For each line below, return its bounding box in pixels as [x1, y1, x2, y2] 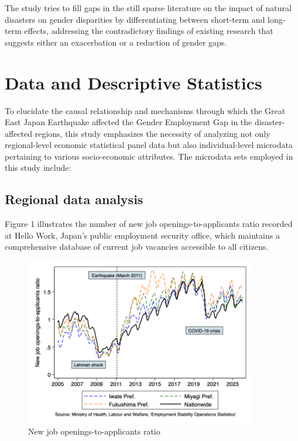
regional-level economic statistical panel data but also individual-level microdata [5, 139, 293, 151]
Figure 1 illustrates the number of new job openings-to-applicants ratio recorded [5, 218, 293, 230]
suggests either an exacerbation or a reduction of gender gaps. [5, 36, 227, 48]
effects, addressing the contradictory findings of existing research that [24, 25, 273, 37]
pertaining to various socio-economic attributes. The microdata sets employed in [5, 150, 293, 162]
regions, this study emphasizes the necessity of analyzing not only [35, 127, 270, 139]
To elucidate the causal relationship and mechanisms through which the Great [5, 104, 286, 116]
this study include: [5, 161, 71, 174]
